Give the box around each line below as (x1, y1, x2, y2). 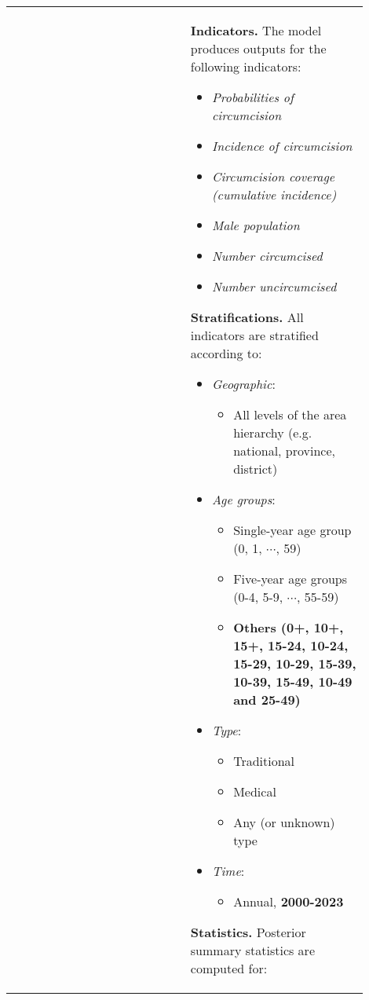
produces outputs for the (190, 39, 327, 57)
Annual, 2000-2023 (233, 892, 344, 910)
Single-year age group (233, 521, 352, 539)
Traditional (233, 752, 295, 770)
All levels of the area (233, 405, 347, 423)
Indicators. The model (190, 21, 322, 39)
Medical (233, 782, 276, 800)
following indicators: (190, 57, 301, 75)
